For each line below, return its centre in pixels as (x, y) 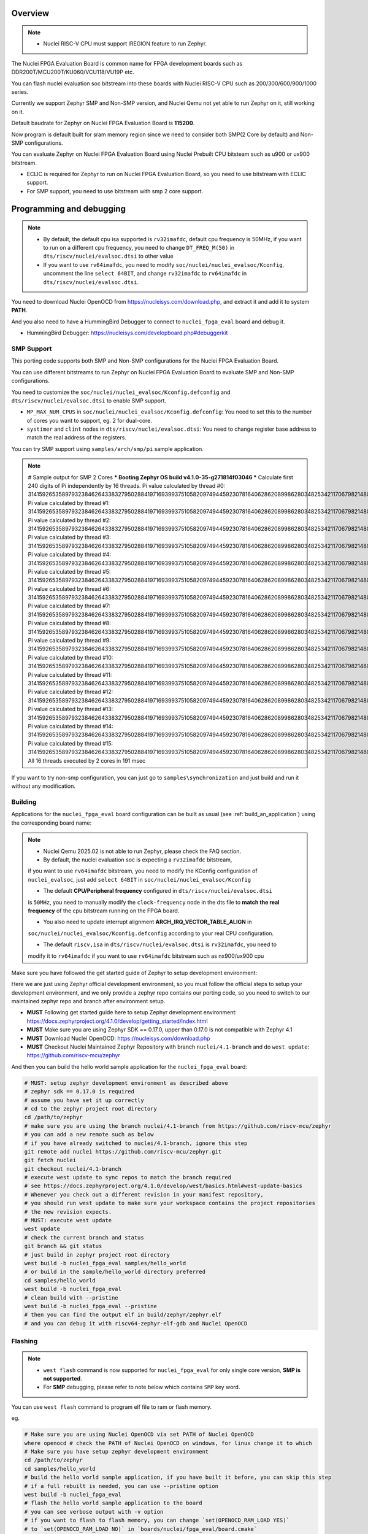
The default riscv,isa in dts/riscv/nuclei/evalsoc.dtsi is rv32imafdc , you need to (160, 944)
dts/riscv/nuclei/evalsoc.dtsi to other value (109, 256)
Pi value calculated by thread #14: (71, 726)
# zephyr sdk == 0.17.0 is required (79, 1092)
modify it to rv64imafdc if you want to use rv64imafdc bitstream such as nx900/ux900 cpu (146, 956)
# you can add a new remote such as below (89, 1135)
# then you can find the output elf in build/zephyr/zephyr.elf (123, 1315)
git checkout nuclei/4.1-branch (73, 1169)
